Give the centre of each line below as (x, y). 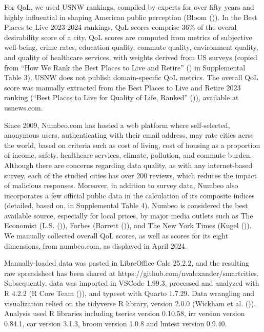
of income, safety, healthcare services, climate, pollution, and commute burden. (128, 155)
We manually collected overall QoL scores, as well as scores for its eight (116, 236)
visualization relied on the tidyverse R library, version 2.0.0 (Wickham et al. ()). (130, 303)
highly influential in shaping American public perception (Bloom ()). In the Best (131, 17)
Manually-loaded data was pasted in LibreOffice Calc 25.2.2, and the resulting (127, 263)
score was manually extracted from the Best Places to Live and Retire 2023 (123, 87)
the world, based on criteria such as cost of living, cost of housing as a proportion (132, 145)
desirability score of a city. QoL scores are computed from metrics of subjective (128, 37)
